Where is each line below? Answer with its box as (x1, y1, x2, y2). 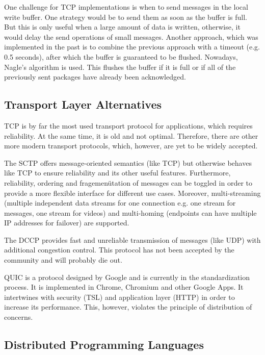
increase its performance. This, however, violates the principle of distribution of (4, 301, 252, 312)
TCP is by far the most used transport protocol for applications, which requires (4, 120, 253, 131)
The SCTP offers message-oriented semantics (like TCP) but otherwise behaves (4, 157, 252, 168)
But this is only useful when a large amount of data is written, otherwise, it (4, 21, 241, 32)
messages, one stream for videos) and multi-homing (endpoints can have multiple (4, 207, 257, 218)
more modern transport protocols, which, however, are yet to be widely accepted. (4, 140, 258, 151)
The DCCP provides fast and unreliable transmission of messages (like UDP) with (4, 234, 261, 245)
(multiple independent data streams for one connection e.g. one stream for (4, 197, 236, 208)
